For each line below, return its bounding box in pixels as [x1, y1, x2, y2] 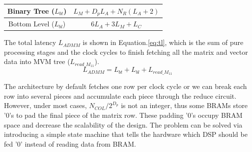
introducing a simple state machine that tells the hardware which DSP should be [4, 129, 248, 139]
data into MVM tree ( [4, 56, 70, 66]
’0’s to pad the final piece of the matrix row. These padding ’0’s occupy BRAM [4, 109, 243, 120]
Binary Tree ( [7, 5, 55, 16]
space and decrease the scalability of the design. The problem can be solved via [4, 119, 243, 130]
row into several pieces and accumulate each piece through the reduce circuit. [4, 90, 237, 101]
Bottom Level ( [8, 19, 55, 29]
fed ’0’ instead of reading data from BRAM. [4, 138, 136, 149]
